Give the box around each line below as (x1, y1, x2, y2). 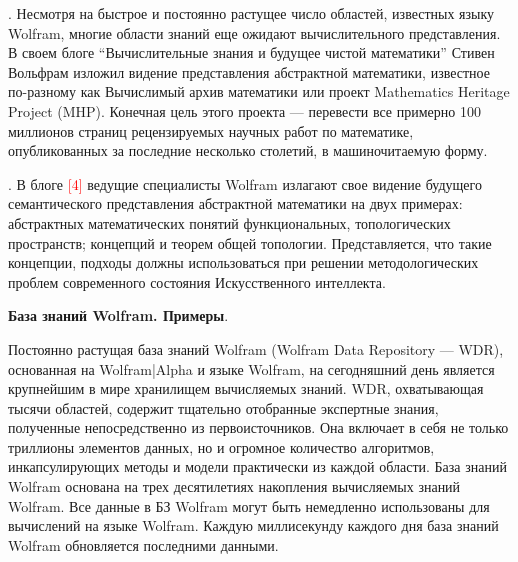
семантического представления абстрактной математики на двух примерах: (8, 193, 463, 214)
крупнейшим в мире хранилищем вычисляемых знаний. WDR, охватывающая (8, 378, 484, 399)
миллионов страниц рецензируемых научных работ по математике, (8, 120, 414, 141)
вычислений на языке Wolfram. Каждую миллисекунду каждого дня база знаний (8, 515, 499, 536)
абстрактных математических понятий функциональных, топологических (8, 212, 451, 233)
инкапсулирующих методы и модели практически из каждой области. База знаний (8, 456, 507, 477)
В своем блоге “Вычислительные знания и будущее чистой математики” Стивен (8, 42, 495, 63)
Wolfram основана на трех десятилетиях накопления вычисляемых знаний (8, 476, 461, 497)
